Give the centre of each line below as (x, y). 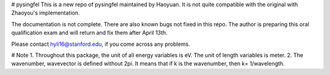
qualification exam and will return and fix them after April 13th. (90, 33)
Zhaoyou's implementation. (46, 13)
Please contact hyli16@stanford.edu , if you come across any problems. (101, 44)
